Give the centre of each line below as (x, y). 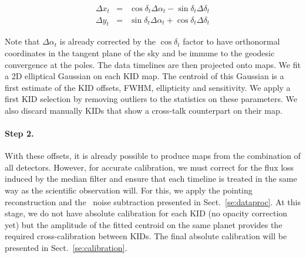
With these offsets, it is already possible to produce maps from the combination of (153, 156)
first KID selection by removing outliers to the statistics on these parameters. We (151, 99)
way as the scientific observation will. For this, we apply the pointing (129, 190)
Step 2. (19, 133)
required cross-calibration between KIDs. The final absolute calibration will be (146, 236)
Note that (22, 41)
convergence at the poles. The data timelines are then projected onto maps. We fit (153, 64)
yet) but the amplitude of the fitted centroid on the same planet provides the (144, 224)
